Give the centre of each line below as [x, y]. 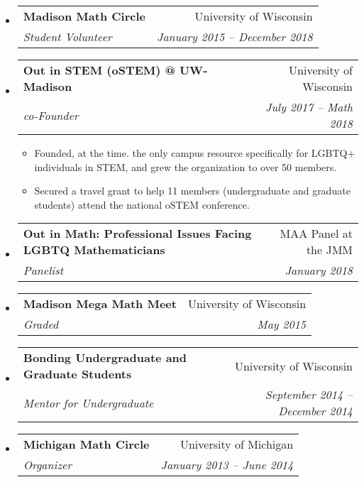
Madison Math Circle [84, 16]
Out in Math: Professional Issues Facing [137, 234]
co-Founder [51, 115]
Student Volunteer [67, 37]
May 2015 [282, 324]
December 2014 [315, 411]
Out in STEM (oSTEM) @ [99, 70]
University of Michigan [237, 444]
